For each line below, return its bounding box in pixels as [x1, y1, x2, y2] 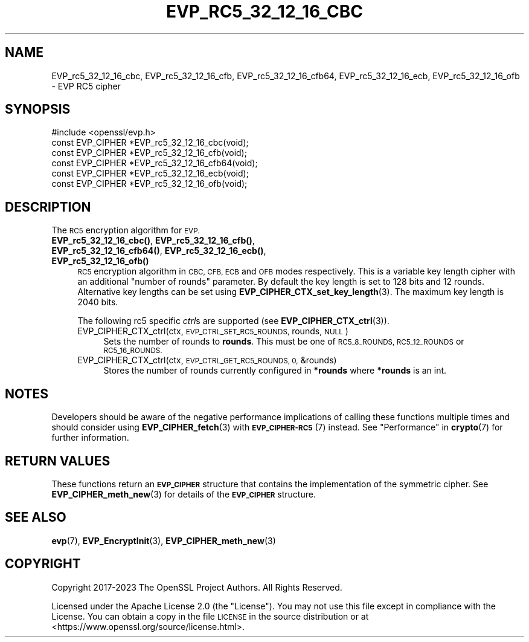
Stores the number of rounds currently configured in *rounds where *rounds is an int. [103, 365, 447, 376]
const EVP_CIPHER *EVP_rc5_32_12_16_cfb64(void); [51, 158, 258, 169]
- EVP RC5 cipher [51, 80, 121, 91]
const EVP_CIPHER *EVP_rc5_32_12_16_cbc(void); [51, 137, 249, 148]
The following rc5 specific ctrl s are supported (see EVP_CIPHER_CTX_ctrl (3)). [77, 316, 390, 326]
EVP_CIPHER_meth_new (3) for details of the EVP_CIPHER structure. [51, 488, 316, 499]
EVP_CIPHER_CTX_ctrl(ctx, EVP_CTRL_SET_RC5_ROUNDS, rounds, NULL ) [77, 326, 348, 337]
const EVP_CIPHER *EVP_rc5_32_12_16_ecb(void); [51, 168, 249, 179]
